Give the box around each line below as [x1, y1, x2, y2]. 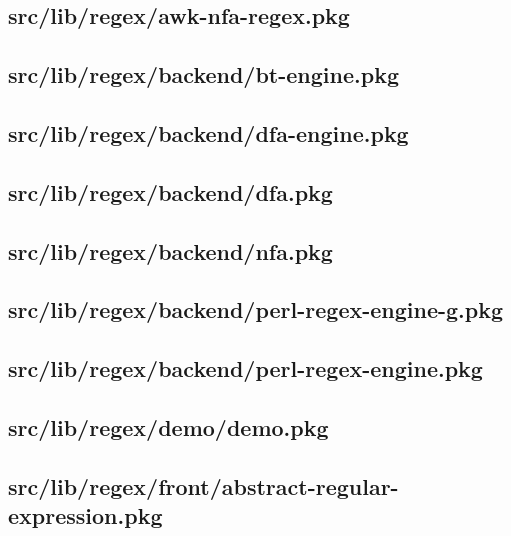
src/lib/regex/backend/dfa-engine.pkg [8, 117, 409, 148]
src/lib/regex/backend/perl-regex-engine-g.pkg [8, 294, 504, 325]
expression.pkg [8, 500, 163, 531]
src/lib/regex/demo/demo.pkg [8, 411, 329, 442]
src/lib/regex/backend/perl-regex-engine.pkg [8, 353, 483, 384]
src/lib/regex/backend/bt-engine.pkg [8, 59, 399, 90]
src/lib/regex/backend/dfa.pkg [8, 176, 333, 207]
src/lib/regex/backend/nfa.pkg [8, 235, 333, 266]
